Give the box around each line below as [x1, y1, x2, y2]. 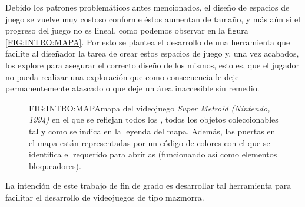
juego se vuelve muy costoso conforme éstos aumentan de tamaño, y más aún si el [5, 12, 300, 25]
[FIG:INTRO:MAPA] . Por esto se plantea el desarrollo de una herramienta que [5, 35, 290, 48]
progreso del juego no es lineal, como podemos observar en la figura [5, 24, 248, 37]
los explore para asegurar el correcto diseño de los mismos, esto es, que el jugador [5, 58, 299, 71]
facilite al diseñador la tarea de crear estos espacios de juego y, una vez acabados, [5, 47, 299, 60]
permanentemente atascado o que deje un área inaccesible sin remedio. [5, 82, 260, 94]
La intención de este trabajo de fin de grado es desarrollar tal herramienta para [5, 179, 291, 192]
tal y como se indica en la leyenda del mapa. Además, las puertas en [29, 124, 276, 137]
